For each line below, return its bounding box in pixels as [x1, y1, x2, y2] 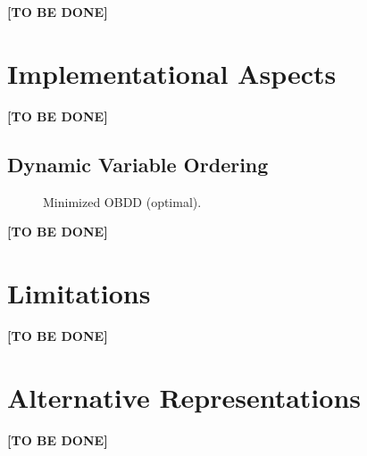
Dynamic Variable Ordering [7, 150, 269, 178]
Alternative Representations [7, 378, 362, 415]
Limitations [7, 274, 151, 311]
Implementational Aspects [7, 54, 337, 91]
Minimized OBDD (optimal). [43, 192, 202, 211]
